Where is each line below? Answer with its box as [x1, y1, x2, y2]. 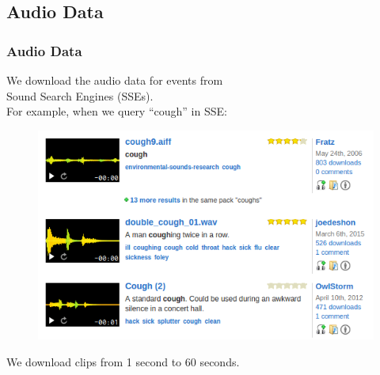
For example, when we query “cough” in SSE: [6, 103, 227, 119]
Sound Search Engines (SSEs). [6, 87, 154, 104]
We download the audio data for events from [6, 72, 223, 88]
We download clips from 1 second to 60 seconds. [6, 353, 240, 369]
